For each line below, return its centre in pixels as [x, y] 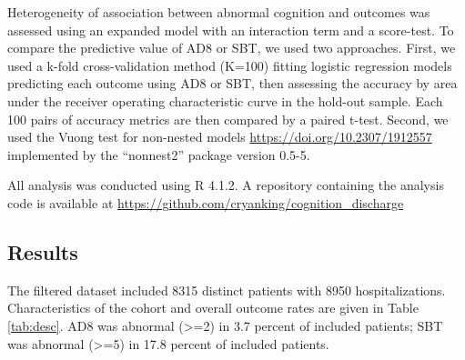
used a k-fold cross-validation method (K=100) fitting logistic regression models [230, 65]
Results [43, 251]
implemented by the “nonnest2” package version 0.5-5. [159, 154]
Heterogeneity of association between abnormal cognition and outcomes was [219, 12]
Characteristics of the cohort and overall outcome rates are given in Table [213, 308]
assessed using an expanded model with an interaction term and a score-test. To [231, 30]
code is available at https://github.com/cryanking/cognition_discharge [206, 202]
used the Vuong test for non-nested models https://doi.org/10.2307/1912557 [220, 137]
